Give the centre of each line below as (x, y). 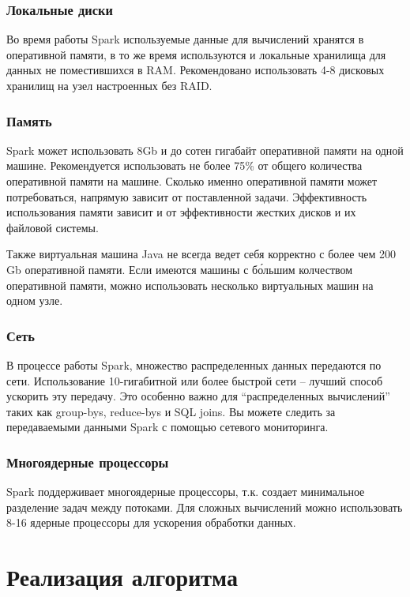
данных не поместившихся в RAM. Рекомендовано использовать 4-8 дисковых (196, 70)
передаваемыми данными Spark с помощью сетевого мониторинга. (167, 427)
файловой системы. (53, 227)
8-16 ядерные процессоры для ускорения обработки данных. (151, 522)
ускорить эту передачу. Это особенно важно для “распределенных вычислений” (198, 396)
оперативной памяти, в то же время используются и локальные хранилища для (196, 54)
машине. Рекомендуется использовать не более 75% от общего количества (184, 165)
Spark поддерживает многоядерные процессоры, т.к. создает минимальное (186, 492)
